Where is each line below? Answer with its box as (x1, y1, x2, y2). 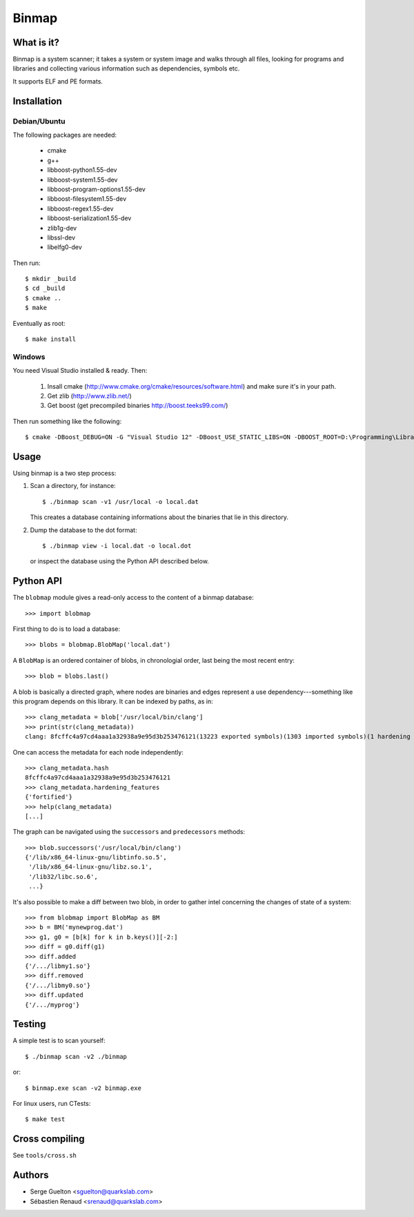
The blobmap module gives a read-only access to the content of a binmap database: (12, 594, 255, 602)
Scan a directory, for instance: (30, 482, 117, 490)
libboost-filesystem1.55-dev (47, 195, 127, 203)
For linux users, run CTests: (12, 1100, 91, 1108)
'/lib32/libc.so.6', (28, 873, 98, 880)
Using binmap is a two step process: (12, 469, 117, 478)
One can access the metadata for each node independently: (12, 748, 184, 756)
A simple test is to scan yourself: (12, 1036, 106, 1045)
